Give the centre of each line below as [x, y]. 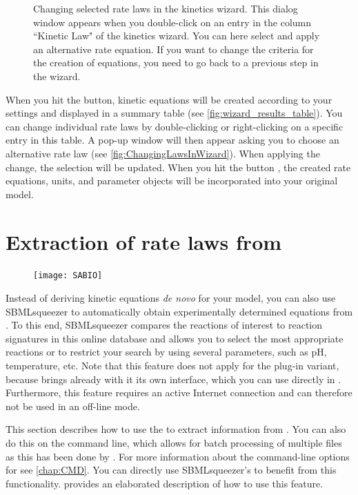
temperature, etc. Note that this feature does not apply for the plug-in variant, [172, 366]
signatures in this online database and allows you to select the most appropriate [175, 338]
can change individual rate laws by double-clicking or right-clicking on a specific [175, 126]
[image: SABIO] [68, 276]
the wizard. [57, 76]
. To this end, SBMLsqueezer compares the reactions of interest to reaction [164, 325]
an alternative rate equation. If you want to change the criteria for [173, 49]
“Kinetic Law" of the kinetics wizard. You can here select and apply [177, 36]
